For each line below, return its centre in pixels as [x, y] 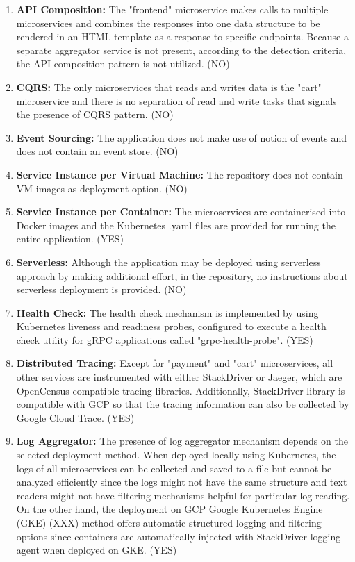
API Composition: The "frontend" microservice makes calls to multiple [172, 9]
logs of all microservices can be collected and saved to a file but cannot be [174, 468]
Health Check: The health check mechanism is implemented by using [167, 312]
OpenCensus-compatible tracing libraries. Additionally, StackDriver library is [181, 390]
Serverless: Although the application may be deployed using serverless [168, 262]
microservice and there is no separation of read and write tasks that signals [176, 100]
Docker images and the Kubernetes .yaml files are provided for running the [176, 225]
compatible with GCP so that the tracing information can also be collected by [183, 404]
